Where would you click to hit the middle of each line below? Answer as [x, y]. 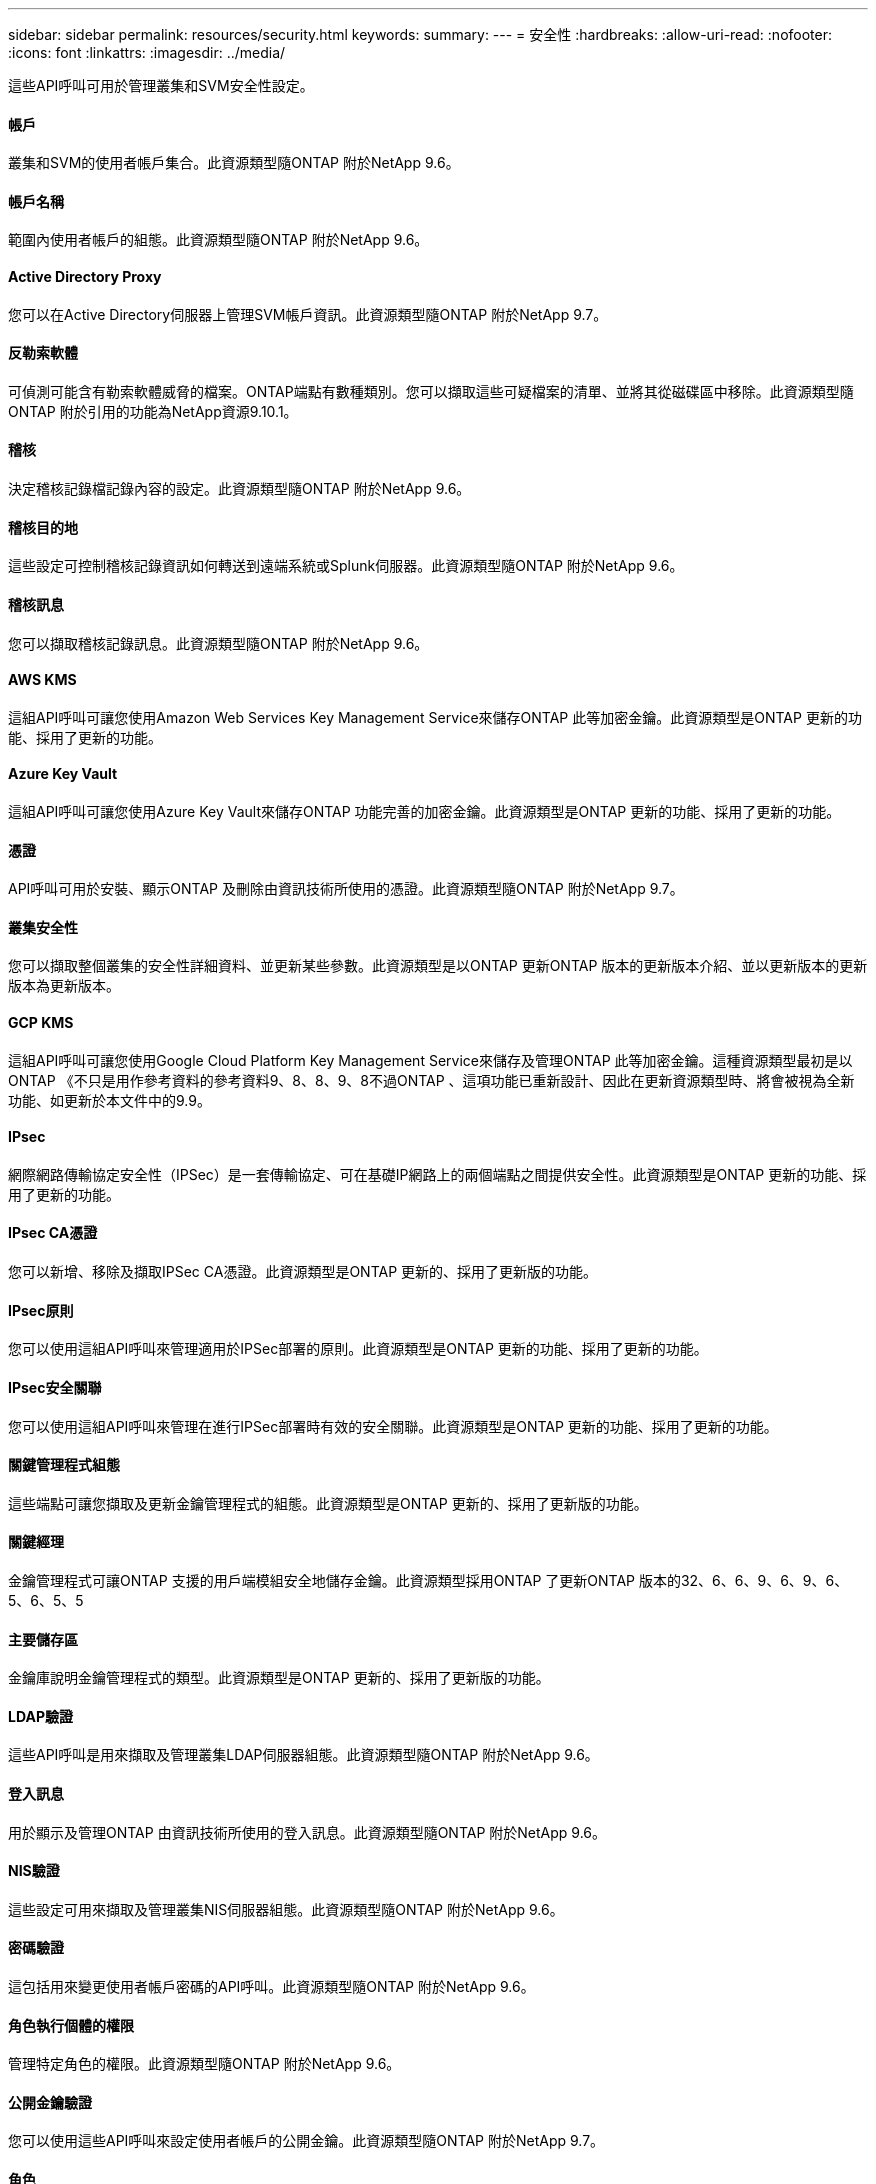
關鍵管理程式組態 [64, 1465]
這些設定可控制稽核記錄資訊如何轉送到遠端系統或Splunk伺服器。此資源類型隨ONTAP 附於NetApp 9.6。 [346, 566]
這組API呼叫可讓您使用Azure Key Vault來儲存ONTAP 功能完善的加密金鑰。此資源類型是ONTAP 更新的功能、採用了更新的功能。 [424, 811]
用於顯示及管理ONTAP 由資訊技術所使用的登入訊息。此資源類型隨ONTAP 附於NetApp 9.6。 [307, 1832]
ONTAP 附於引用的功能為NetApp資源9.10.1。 [153, 411]
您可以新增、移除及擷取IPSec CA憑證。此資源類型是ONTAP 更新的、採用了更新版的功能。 [303, 1272]
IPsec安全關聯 [55, 1387]
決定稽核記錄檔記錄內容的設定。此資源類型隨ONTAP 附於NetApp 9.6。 [239, 489]
